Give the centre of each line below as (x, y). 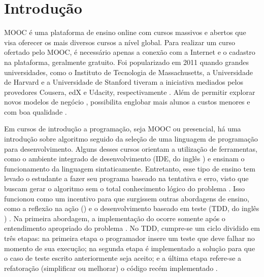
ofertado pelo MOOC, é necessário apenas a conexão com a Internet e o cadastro (130, 52)
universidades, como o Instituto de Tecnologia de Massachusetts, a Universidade (128, 72)
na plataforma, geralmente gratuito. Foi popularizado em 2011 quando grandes (126, 62)
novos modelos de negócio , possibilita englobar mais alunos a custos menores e (127, 102)
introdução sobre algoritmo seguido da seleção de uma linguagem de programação (131, 139)
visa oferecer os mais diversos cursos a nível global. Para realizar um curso (120, 42)
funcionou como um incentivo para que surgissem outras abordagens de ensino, (127, 198)
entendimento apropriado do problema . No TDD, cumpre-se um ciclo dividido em (132, 228)
